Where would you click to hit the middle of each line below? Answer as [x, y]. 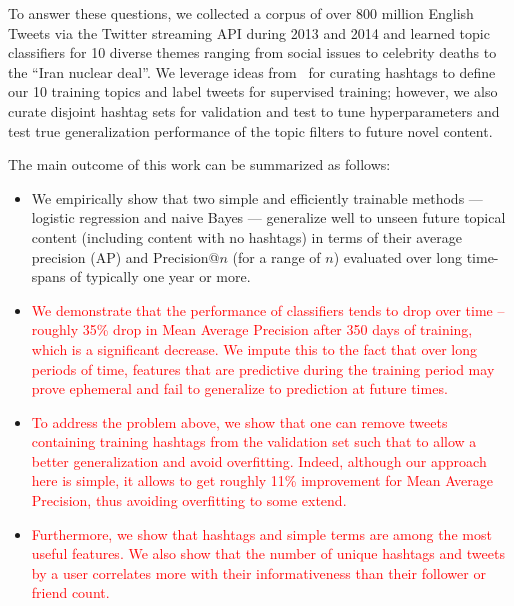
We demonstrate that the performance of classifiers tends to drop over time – [268, 309]
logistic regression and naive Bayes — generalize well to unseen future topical [268, 217]
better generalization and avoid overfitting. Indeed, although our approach [259, 460]
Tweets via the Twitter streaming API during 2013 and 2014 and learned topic [249, 32]
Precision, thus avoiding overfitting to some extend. [189, 500]
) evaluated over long [397, 256]
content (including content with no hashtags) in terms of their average [246, 236]
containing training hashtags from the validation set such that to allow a [254, 441]
